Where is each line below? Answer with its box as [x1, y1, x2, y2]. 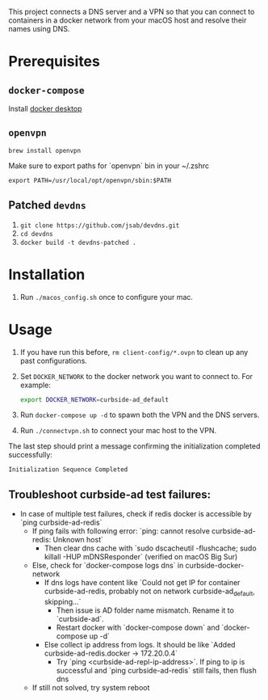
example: [19, 380, 51, 390]
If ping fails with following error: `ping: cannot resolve [31, 526, 210, 536]
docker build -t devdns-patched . [19, 238, 136, 247]
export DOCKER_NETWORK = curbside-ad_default [19, 395, 170, 403]
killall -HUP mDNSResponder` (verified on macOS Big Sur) [44, 552, 238, 562]
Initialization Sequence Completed [8, 466, 128, 474]
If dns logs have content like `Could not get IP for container [44, 578, 241, 588]
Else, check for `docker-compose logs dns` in [31, 561, 184, 571]
